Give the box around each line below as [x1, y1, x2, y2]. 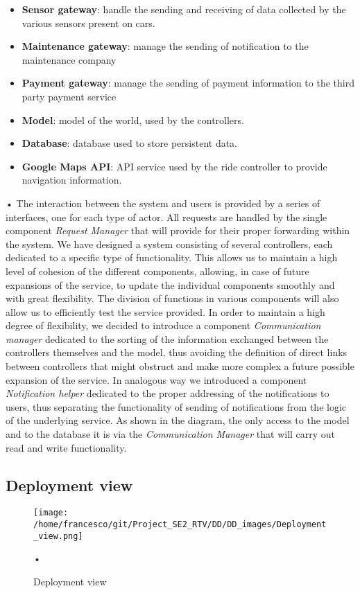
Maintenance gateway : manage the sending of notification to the [22, 39, 309, 53]
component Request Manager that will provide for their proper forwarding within [6, 223, 350, 238]
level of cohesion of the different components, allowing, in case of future [6, 263, 309, 278]
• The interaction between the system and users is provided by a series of [6, 195, 320, 210]
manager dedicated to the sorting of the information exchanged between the [6, 331, 329, 346]
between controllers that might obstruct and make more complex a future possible [6, 359, 354, 373]
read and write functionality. [6, 440, 127, 454]
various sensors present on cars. [22, 15, 155, 30]
